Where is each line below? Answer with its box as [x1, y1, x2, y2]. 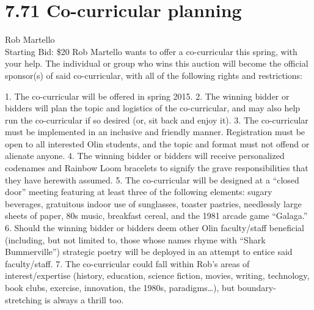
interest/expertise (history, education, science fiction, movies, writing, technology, [5, 269, 310, 282]
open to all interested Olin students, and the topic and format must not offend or [5, 137, 310, 150]
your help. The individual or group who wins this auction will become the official [5, 57, 309, 70]
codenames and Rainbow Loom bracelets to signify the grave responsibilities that [5, 161, 309, 174]
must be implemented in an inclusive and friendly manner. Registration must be [5, 125, 305, 138]
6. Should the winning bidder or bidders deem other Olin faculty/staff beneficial [5, 221, 304, 234]
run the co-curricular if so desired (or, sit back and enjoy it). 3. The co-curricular [5, 113, 309, 126]
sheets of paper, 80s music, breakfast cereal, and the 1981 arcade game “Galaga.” [5, 209, 308, 222]
